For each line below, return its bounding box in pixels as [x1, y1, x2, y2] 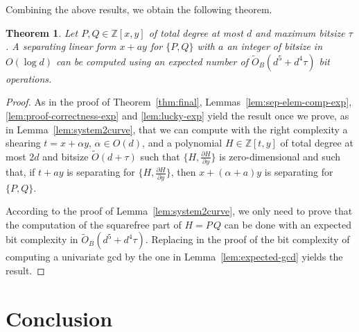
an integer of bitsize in [227, 39, 323, 53]
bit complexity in [6, 232, 78, 247]
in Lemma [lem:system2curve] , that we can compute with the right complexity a [6, 122, 348, 136]
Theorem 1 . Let [6, 25, 78, 40]
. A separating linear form [6, 39, 116, 53]
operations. [6, 71, 52, 85]
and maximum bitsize [255, 25, 345, 40]
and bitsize [42, 149, 89, 163]
